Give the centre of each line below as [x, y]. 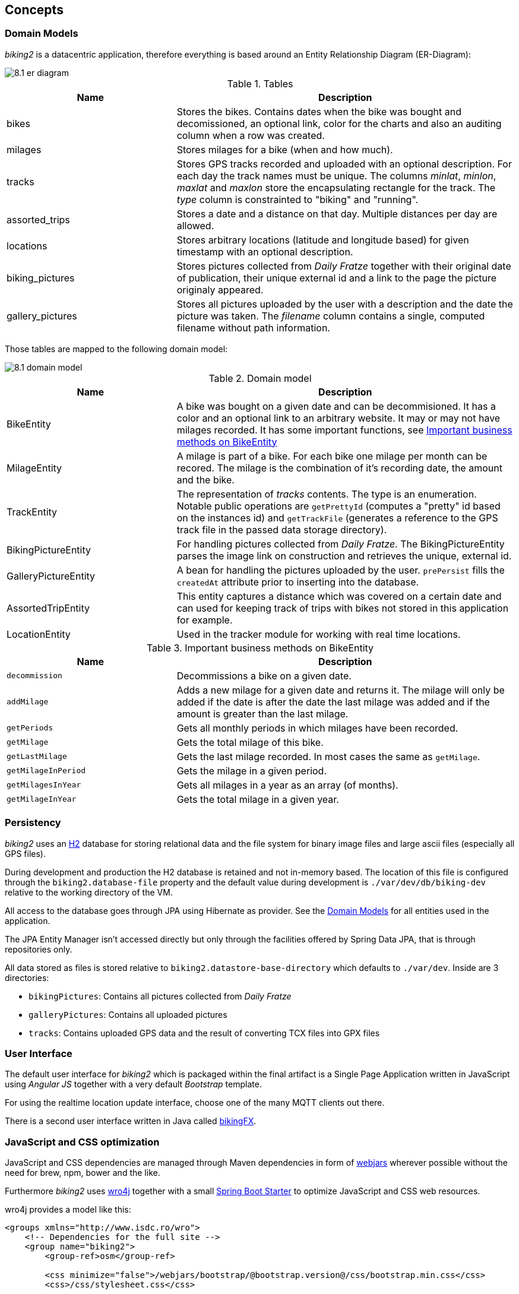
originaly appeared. [220, 290]
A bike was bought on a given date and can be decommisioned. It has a [336, 406]
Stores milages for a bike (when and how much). [285, 149]
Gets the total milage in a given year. [258, 799]
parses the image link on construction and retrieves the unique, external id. [344, 556]
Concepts [34, 10]
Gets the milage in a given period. [251, 771]
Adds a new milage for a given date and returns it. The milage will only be [341, 690]
